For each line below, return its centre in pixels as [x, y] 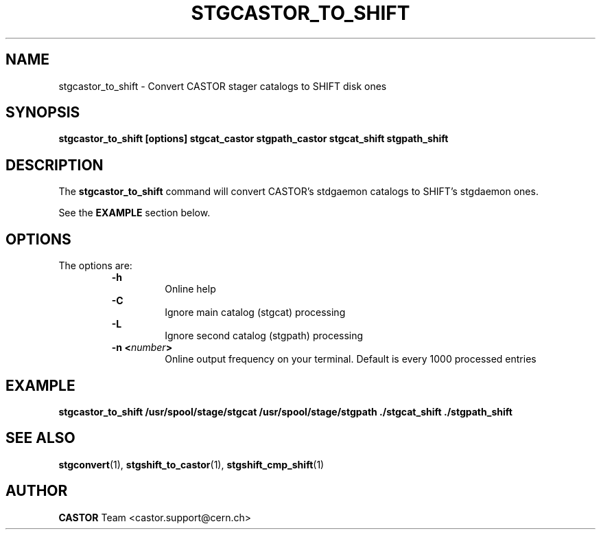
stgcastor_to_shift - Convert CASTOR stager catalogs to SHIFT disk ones [223, 86]
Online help [190, 289]
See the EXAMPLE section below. [134, 213]
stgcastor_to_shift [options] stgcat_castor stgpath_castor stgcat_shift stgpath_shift [254, 139]
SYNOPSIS [43, 113]
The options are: [95, 266]
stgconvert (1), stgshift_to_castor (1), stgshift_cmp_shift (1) [191, 464]
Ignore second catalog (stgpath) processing [264, 336]
